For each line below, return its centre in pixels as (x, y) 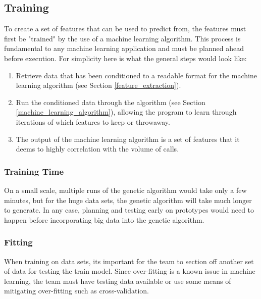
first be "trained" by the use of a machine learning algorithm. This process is (122, 38)
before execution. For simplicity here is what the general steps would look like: (125, 58)
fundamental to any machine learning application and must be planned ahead (124, 48)
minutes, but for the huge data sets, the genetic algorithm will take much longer (128, 200)
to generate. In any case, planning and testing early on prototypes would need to (129, 210)
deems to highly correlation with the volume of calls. (97, 149)
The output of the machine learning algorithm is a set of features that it (128, 139)
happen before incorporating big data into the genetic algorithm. (104, 219)
